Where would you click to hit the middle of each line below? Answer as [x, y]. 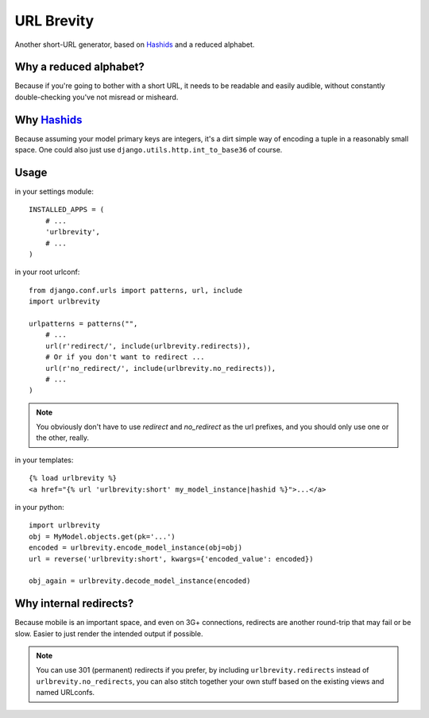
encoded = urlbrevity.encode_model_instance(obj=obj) [135, 548]
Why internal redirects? [74, 604]
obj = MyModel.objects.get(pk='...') [102, 537]
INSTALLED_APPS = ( [67, 210]
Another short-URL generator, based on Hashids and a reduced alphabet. [135, 44]
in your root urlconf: [47, 272]
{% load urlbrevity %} [73, 478]
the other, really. [63, 438]
